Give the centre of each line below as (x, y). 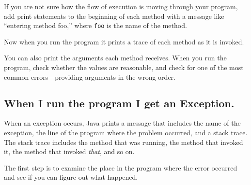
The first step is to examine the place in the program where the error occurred (121, 167)
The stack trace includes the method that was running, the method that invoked (124, 142)
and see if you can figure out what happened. (71, 177)
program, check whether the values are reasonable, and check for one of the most (124, 67)
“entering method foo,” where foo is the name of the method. (95, 25)
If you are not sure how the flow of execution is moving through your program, (121, 6)
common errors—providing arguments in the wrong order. (90, 77)
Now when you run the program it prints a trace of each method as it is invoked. (124, 41)
